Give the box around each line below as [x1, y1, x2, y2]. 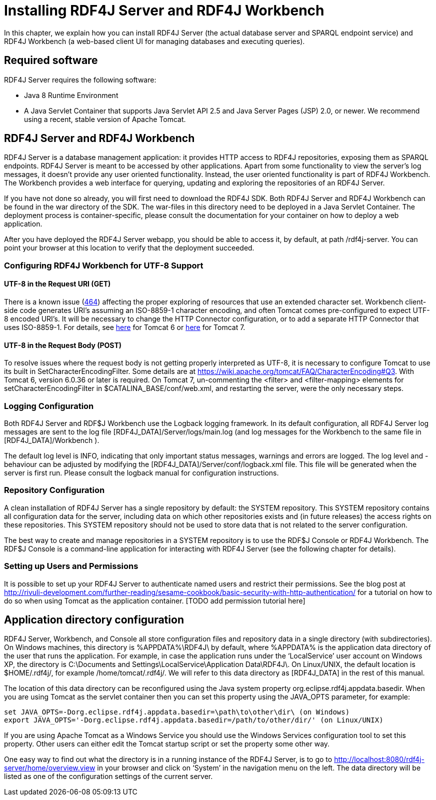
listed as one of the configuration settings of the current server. [4, 772, 213, 781]
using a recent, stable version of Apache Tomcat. [24, 114, 186, 123]
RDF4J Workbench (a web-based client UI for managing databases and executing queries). [4, 36, 305, 45]
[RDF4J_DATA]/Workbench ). [4, 436, 99, 444]
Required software [4, 54, 98, 67]
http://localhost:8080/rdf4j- [334, 755, 424, 764]
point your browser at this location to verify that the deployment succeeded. [4, 243, 254, 252]
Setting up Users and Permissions [4, 561, 138, 571]
